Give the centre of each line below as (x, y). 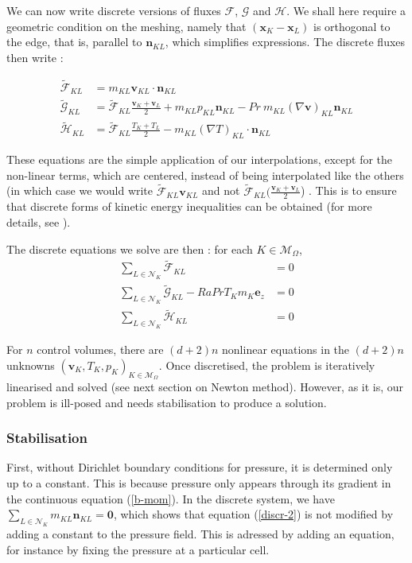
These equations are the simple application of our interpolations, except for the (200, 159)
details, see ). (39, 222)
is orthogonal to (352, 26)
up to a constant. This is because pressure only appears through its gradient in (199, 482)
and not (221, 190)
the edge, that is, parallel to (74, 42)
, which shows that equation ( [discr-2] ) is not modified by (253, 514)
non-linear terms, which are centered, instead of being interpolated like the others (205, 175)
